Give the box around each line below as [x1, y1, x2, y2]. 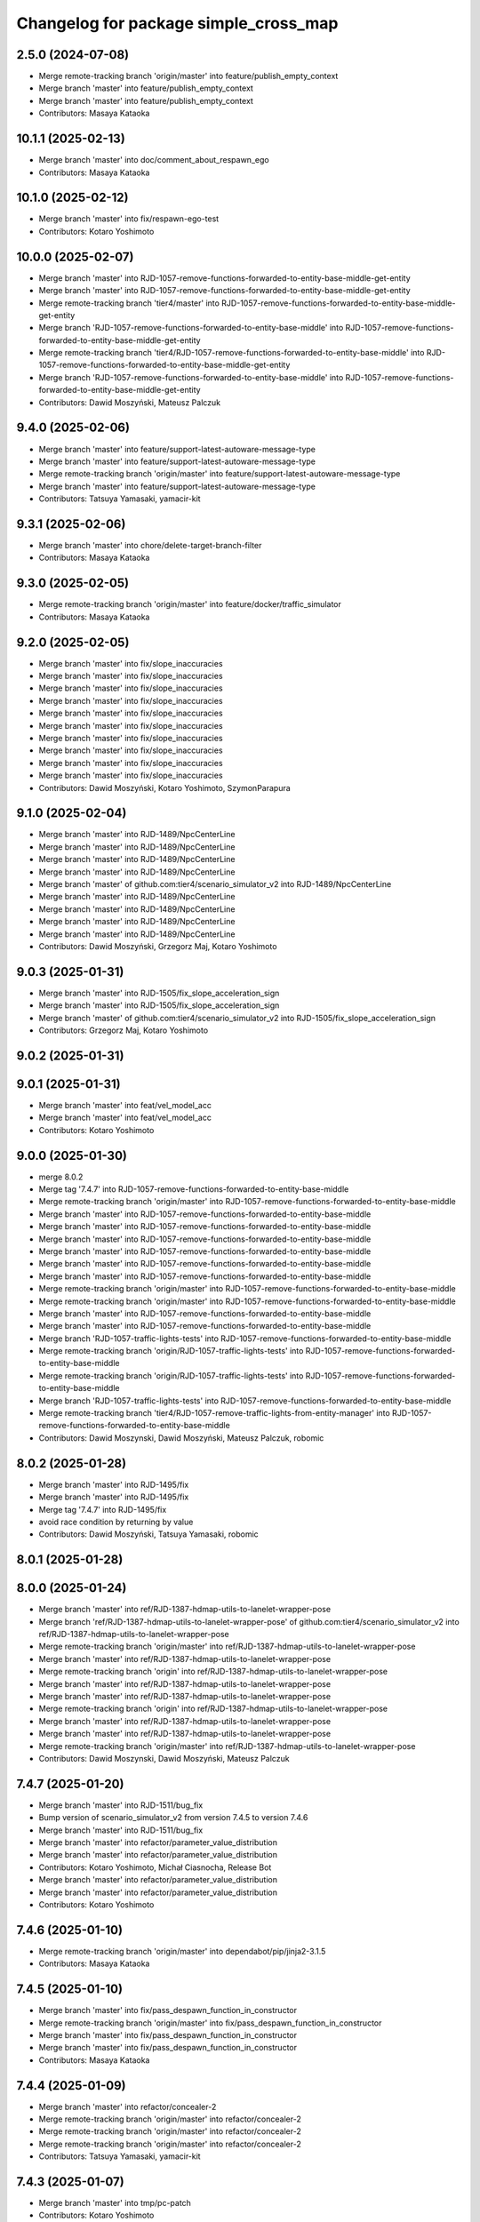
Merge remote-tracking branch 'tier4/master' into [38, 298, 220, 308]
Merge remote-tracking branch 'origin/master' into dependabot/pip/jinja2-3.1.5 [38, 1946, 326, 1956]
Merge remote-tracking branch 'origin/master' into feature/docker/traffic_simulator [38, 599, 342, 610]
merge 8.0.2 [38, 1171, 84, 1182]
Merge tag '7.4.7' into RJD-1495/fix [38, 1504, 167, 1515]
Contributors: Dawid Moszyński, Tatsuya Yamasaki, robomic [38, 1529, 260, 1539]
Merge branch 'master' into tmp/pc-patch [38, 2198, 191, 2209]
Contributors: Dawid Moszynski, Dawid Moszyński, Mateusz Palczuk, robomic [38, 1432, 324, 1443]
